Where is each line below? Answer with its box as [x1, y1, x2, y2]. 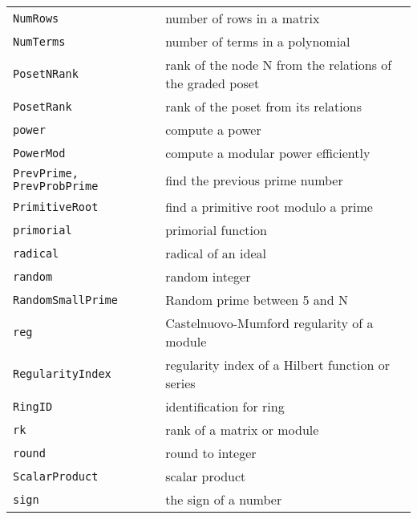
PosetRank [13, 99, 72, 113]
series [165, 374, 196, 392]
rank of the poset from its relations [165, 97, 362, 116]
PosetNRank [13, 67, 79, 80]
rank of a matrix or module [165, 420, 319, 439]
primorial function [165, 221, 267, 239]
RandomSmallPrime [13, 293, 118, 306]
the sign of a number [165, 490, 282, 509]
